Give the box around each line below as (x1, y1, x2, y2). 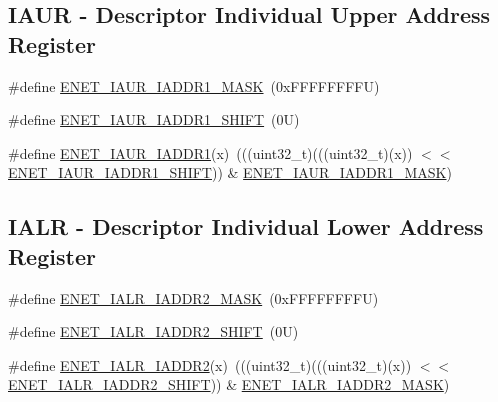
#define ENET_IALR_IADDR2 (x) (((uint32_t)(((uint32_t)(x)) (8, 354, 412, 375)
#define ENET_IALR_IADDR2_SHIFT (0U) (8, 321, 299, 342)
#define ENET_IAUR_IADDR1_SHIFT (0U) (8, 109, 300, 130)
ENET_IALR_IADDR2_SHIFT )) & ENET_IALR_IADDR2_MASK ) (8, 374, 450, 395)
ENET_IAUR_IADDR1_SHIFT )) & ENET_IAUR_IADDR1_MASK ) (8, 162, 452, 183)
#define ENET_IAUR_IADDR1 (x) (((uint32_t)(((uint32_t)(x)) (8, 142, 413, 163)
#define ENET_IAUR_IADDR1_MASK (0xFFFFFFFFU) (8, 75, 380, 96)
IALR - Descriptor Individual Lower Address (8, 211, 484, 242)
